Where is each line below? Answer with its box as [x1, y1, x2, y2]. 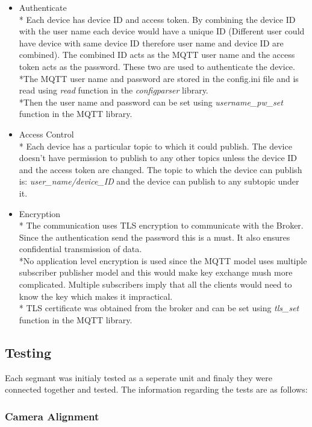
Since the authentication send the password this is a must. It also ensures [19, 230, 290, 243]
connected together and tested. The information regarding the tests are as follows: [5, 383, 308, 396]
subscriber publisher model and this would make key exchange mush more [19, 266, 293, 279]
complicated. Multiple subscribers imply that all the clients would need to [19, 278, 292, 291]
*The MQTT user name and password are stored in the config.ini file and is [19, 72, 299, 84]
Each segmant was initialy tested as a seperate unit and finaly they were [5, 371, 272, 384]
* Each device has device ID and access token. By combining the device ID [19, 13, 296, 25]
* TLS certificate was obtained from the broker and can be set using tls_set [19, 302, 299, 314]
